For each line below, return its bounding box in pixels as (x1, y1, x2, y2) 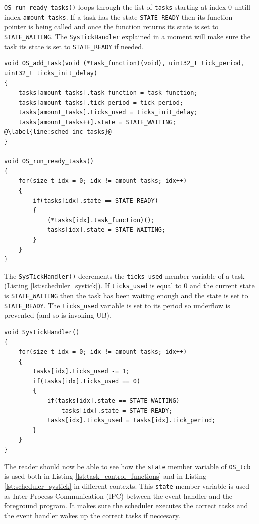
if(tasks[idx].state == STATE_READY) (33, 197, 158, 204)
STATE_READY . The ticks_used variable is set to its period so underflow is (4, 300, 230, 310)
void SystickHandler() (4, 328, 80, 336)
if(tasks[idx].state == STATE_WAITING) (47, 397, 180, 405)
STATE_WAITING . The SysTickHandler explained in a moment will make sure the (4, 31, 251, 41)
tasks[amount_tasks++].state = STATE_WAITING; (18, 118, 176, 126)
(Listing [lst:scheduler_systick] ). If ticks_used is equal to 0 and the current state (4, 280, 255, 291)
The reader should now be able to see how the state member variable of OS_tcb (4, 461, 251, 471)
